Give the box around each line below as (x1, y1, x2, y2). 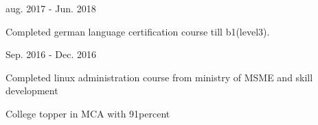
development (5, 83, 58, 98)
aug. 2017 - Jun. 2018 (5, 1, 96, 15)
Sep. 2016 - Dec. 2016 (5, 47, 97, 61)
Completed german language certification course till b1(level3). (5, 24, 270, 38)
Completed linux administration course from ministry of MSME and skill (5, 70, 313, 84)
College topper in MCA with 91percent (5, 106, 170, 120)
